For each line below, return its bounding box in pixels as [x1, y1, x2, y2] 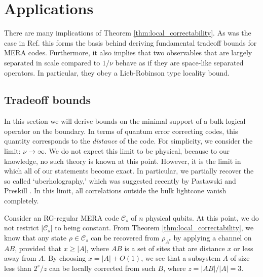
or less [234, 243, 253, 253]
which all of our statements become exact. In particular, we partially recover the [4, 165, 254, 176]
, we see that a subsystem [141, 253, 220, 263]
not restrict [4, 222, 39, 233]
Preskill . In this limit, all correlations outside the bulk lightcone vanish [4, 185, 227, 196]
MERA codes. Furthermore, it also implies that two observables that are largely [4, 47, 252, 58]
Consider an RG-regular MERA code [4, 212, 119, 223]
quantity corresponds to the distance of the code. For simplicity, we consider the [4, 135, 253, 146]
